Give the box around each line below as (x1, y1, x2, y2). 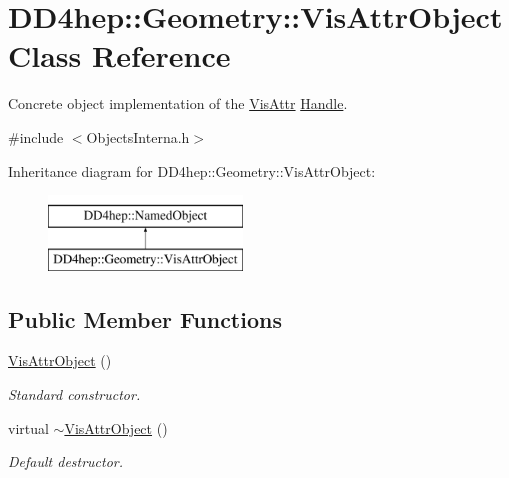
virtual (8, 417, 49, 438)
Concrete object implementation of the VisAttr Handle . (8, 93, 348, 114)
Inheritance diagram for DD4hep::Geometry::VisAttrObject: (8, 160, 376, 181)
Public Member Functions (8, 303, 282, 334)
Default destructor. (8, 451, 124, 472)
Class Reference (8, 35, 231, 76)
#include (8, 126, 64, 147)
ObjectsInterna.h (86, 126, 190, 147)
